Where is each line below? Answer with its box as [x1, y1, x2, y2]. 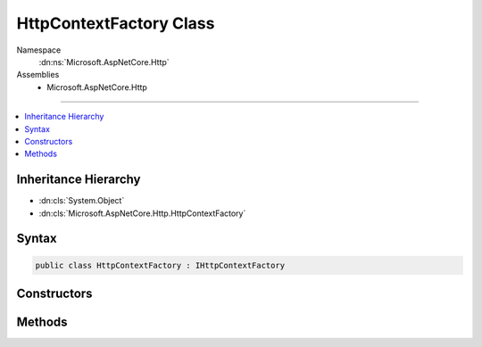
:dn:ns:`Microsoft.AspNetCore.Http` [38, 56, 170, 67]
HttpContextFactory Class [16, 13, 215, 33]
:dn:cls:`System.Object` [38, 195, 125, 206]
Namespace [16, 45, 62, 55]
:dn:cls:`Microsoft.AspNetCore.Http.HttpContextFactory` [38, 208, 246, 219]
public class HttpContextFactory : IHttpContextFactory [35, 260, 286, 270]
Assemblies [16, 70, 60, 80]
